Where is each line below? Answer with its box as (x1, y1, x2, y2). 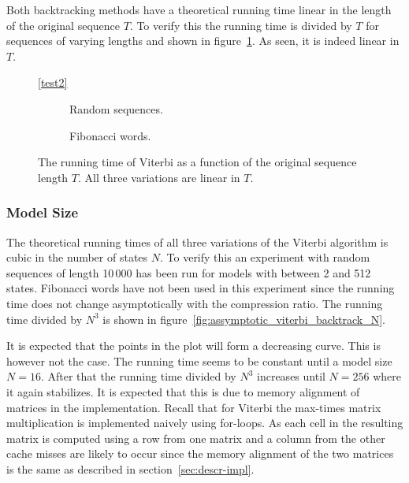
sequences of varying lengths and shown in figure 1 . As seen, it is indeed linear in (6, 32, 400, 49)
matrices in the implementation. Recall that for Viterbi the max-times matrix (6, 399, 381, 415)
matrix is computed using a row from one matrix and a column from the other (6, 429, 385, 446)
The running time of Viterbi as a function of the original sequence (38, 154, 357, 170)
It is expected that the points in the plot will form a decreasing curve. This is (6, 337, 381, 354)
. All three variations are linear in (77, 169, 240, 185)
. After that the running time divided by (40, 368, 236, 385)
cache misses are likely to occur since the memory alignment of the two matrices (6, 445, 394, 462)
